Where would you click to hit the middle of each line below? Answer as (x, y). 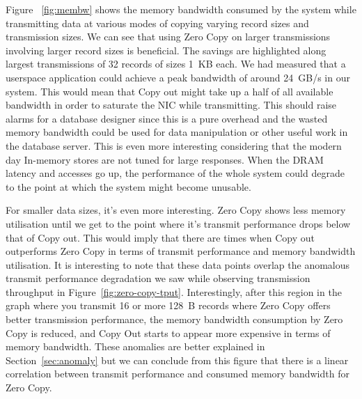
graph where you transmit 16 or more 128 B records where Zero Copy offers (168, 305)
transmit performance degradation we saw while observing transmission (158, 278)
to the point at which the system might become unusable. (128, 186)
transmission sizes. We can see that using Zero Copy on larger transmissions (168, 37)
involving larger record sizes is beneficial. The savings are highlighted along (166, 50)
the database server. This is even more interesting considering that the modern (174, 145)
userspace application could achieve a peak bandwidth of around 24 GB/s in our (178, 77)
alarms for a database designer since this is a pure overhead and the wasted (167, 118)
